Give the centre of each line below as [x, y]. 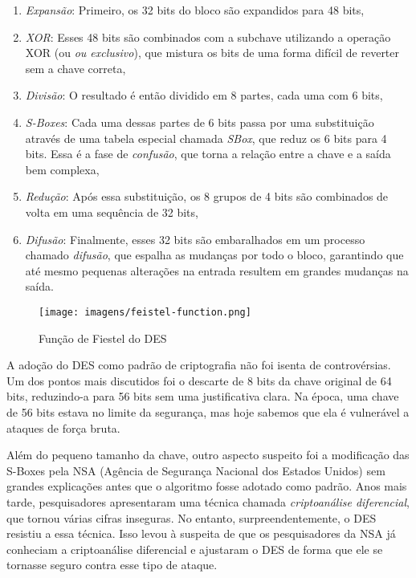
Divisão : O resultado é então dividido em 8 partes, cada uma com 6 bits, [204, 95]
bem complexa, [62, 169]
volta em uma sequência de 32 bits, [112, 212]
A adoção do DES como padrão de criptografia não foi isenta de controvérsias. [199, 365]
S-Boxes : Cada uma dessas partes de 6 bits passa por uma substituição [200, 122]
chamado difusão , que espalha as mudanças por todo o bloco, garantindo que [214, 255]
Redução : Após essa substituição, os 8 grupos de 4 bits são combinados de [207, 196]
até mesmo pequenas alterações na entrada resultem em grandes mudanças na [217, 270]
